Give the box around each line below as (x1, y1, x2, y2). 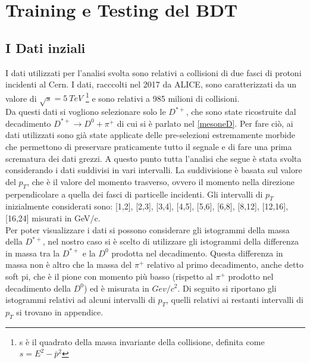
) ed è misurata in (84, 281, 149, 294)
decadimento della (5, 281, 71, 294)
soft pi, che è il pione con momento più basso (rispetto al (5, 270, 213, 282)
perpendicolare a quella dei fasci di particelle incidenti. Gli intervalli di (5, 187, 263, 200)
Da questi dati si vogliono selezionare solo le (5, 105, 166, 118)
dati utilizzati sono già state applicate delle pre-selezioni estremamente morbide (5, 129, 295, 141)
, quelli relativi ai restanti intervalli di (166, 293, 303, 306)
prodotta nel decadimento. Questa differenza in (111, 246, 283, 259)
